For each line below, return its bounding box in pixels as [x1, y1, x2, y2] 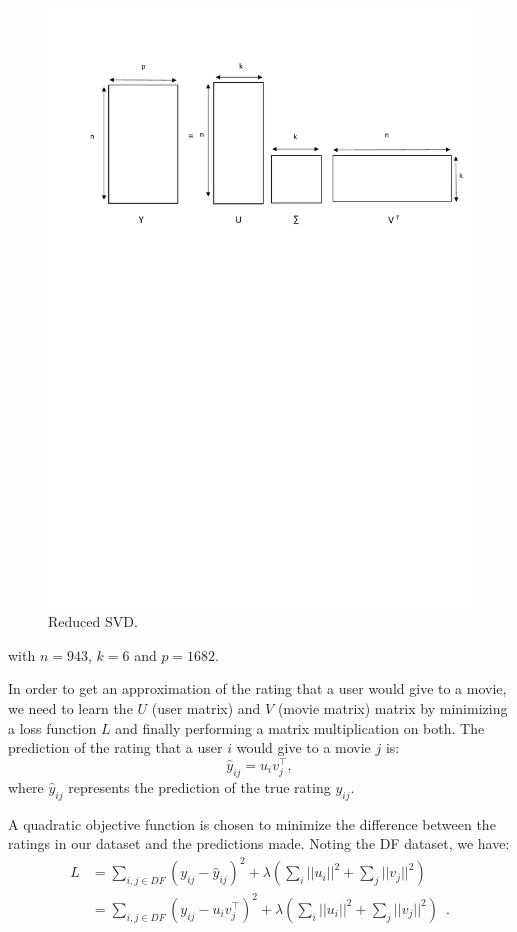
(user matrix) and [151, 698, 261, 719]
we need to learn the [8, 698, 133, 719]
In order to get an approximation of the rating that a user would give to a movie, [8, 678, 507, 699]
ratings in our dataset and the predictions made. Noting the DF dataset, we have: [8, 833, 510, 854]
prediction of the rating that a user [8, 737, 223, 758]
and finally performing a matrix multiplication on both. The [115, 717, 485, 738]
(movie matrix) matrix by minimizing [277, 698, 508, 719]
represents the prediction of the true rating [68, 776, 331, 797]
